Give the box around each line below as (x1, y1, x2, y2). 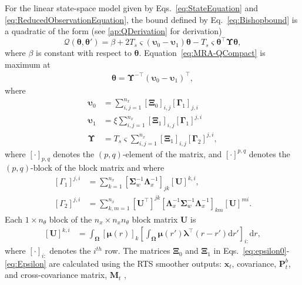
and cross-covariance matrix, (5, 269, 108, 281)
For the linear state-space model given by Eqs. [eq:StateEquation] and (5, 2, 259, 14)
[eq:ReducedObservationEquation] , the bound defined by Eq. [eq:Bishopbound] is (5, 13, 298, 25)
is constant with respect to (36, 47, 132, 59)
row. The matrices (105, 244, 170, 257)
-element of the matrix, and (122, 147, 222, 160)
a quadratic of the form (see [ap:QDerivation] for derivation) (5, 25, 222, 37)
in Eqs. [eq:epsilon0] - (213, 244, 290, 257)
